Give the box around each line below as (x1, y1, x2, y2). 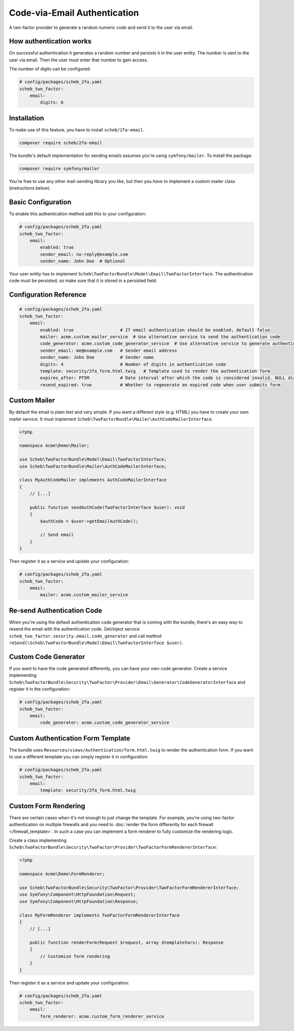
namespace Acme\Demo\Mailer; (19, 443, 90, 449)
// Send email (40, 532, 74, 538)
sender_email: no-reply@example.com (40, 251, 128, 257)
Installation (9, 114, 44, 122)
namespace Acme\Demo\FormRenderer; (19, 871, 105, 877)
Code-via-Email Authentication (9, 7, 139, 18)
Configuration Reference (9, 291, 87, 299)
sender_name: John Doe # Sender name (40, 354, 154, 360)
